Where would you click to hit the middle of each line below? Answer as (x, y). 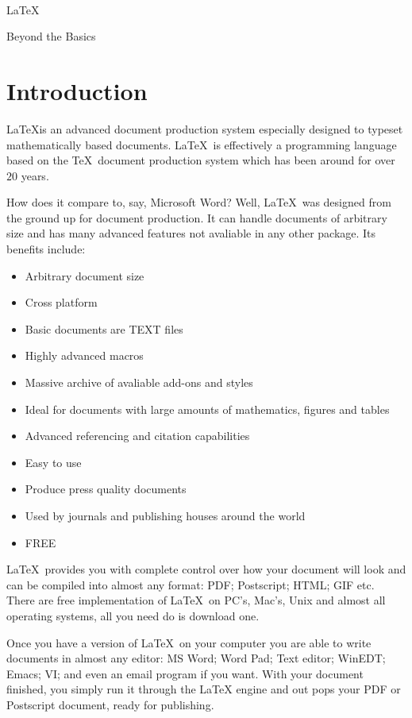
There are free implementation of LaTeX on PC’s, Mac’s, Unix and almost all (196, 600)
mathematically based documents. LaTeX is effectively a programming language (202, 144)
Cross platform (61, 302)
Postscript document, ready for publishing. (110, 704)
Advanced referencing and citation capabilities (137, 436)
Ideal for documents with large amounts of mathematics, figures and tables (207, 409)
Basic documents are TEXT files (104, 328)
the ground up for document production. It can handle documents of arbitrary (197, 217)
